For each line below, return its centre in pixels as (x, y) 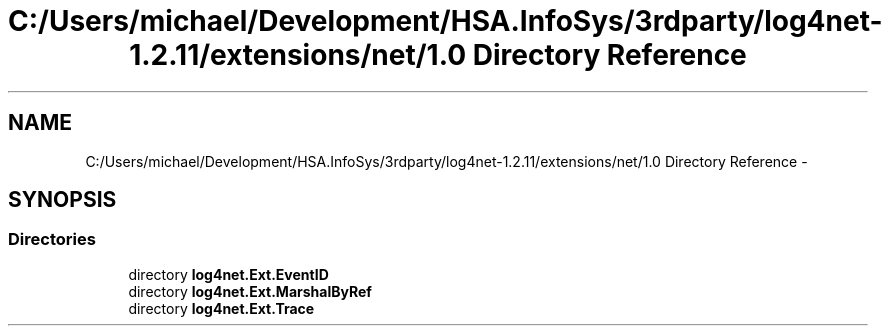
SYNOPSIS (62, 200)
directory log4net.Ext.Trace (221, 308)
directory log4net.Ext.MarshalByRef (250, 291)
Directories (52, 239)
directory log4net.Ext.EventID (228, 274)
